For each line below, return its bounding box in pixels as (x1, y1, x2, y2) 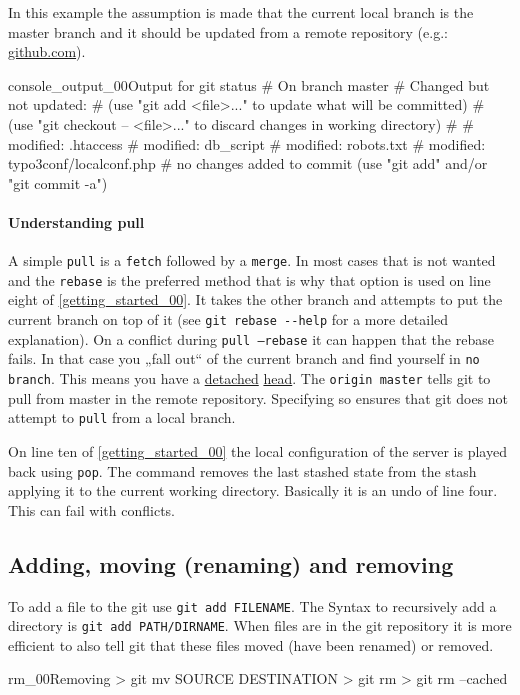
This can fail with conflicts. (8, 499, 175, 520)
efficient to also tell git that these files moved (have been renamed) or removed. (8, 634, 494, 655)
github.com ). (8, 41, 86, 62)
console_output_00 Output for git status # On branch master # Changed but (8, 74, 490, 95)
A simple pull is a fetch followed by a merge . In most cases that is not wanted (8, 250, 496, 271)
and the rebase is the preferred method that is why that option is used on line (8, 269, 491, 290)
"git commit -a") (8, 172, 108, 193)
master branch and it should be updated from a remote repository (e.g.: (8, 21, 448, 42)
